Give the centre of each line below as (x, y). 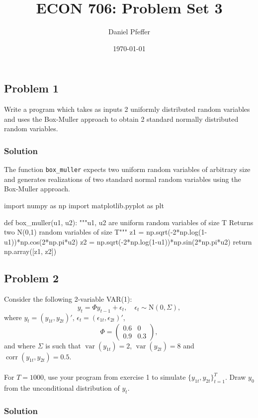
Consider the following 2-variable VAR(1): (68, 299)
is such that (63, 345)
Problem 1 (31, 88)
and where (20, 345)
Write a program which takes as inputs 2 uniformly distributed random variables (127, 109)
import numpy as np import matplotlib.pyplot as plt (84, 205)
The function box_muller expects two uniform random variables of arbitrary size (127, 169)
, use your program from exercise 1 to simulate (115, 377)
